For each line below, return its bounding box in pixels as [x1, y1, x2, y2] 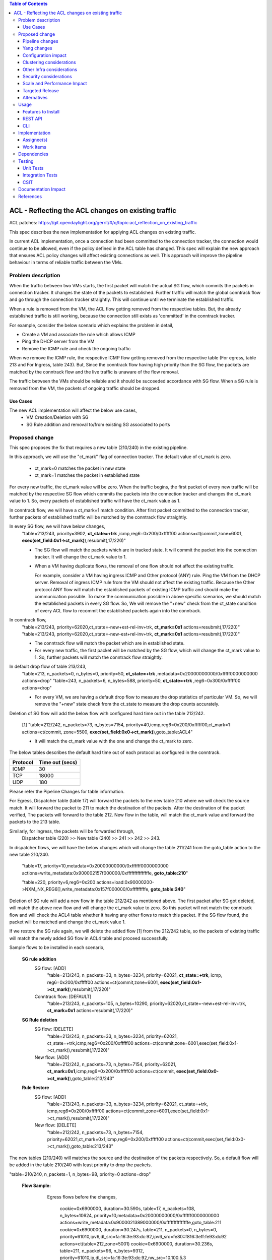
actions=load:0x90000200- [96, 879, 155, 886]
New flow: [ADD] [34, 1054, 70, 1060]
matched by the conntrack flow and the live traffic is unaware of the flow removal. [9, 368, 179, 375]
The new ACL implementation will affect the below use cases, [9, 407, 137, 413]
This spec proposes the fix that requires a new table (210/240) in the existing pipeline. [9, 444, 188, 451]
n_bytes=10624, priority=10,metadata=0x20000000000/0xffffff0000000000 [59, 1213, 219, 1219]
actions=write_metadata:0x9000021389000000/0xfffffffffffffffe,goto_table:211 [59, 1220, 222, 1226]
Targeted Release [23, 87, 59, 93]
